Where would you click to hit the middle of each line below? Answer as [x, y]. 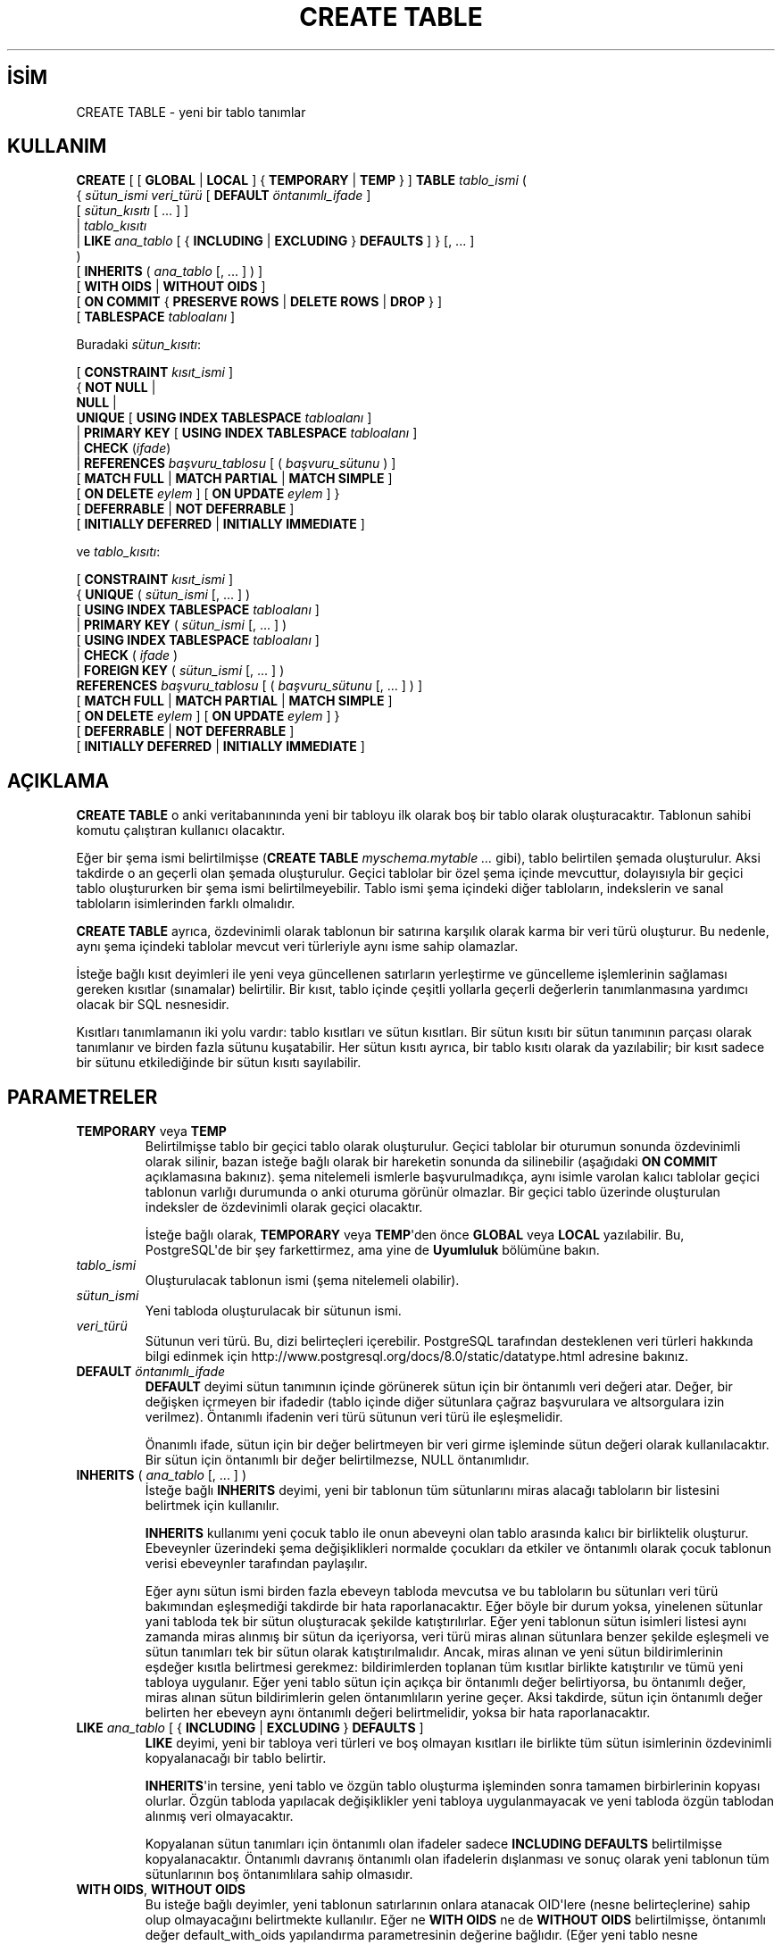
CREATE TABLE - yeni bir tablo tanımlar [191, 112]
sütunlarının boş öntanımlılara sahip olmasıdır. [279, 1874]
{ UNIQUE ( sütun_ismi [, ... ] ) [163, 595]
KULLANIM [57, 146]
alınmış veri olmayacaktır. [219, 1816]
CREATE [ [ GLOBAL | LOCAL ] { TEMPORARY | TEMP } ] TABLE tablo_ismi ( [301, 180]
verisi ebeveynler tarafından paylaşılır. [256, 1564]
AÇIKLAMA [58, 781]
